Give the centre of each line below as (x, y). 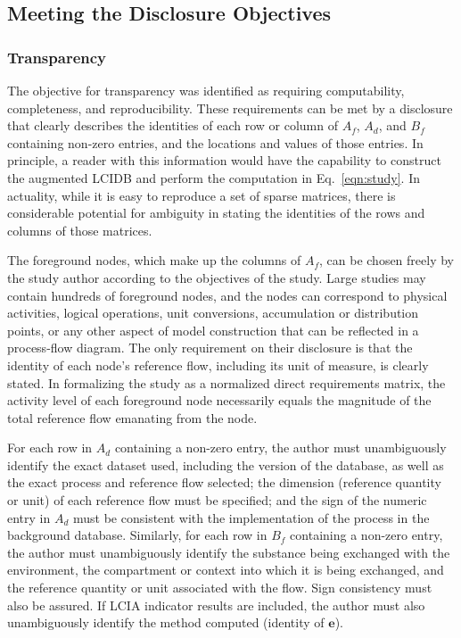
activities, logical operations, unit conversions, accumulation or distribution (213, 313)
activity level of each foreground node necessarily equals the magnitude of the (219, 400)
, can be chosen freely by (387, 260)
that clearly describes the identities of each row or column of (173, 125)
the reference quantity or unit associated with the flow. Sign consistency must (220, 588)
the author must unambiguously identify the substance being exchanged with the (229, 552)
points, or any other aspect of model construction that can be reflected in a (213, 330)
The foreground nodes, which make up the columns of (154, 260)
